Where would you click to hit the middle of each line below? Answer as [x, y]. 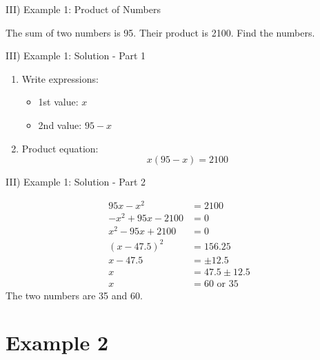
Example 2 [57, 342]
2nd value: [60, 124]
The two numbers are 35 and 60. [74, 295]
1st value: [58, 102]
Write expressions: [60, 78]
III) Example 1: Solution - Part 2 [76, 182]
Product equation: [60, 148]
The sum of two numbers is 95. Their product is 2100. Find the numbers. [160, 32]
